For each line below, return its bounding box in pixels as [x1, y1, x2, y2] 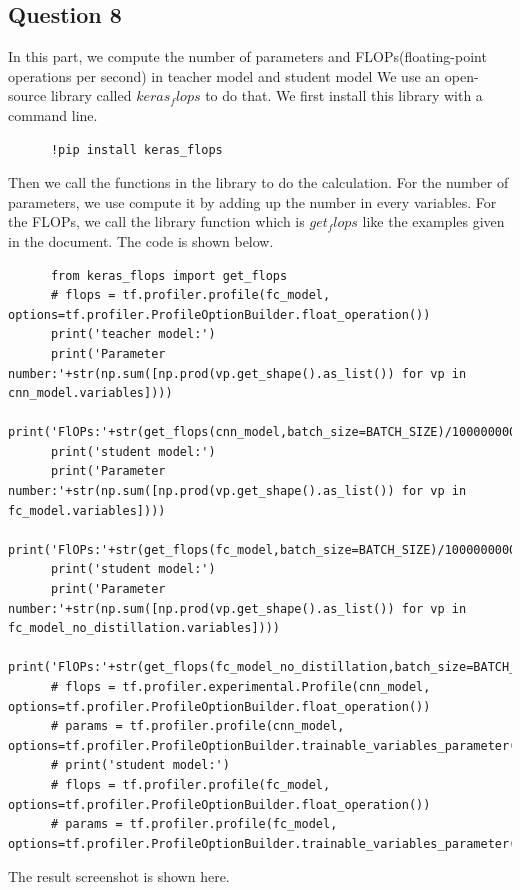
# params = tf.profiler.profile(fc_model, [50, 817, 338, 832]
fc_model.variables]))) [8, 503, 166, 518]
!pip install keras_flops [50, 142, 223, 157]
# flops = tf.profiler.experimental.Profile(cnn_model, [50, 680, 431, 695]
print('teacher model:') [50, 327, 216, 342]
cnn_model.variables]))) [8, 386, 173, 401]
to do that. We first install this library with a [205, 85, 483, 106]
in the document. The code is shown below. [8, 230, 274, 251]
